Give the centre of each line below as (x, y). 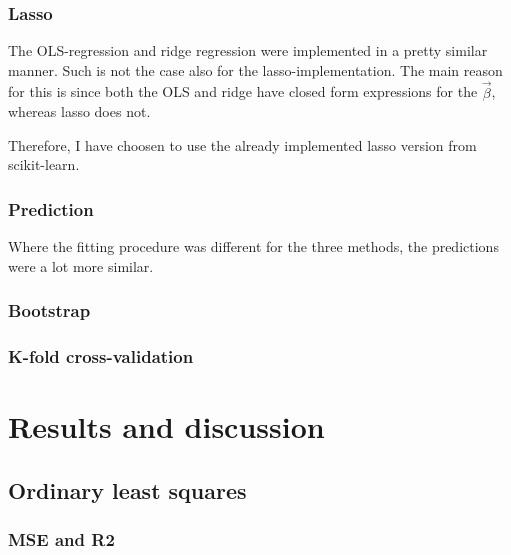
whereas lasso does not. (79, 111)
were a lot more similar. (81, 265)
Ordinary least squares (127, 489)
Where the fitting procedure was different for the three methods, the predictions (253, 246)
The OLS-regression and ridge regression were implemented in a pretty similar (248, 50)
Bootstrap (49, 310)
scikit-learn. (44, 164)
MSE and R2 (61, 539)
